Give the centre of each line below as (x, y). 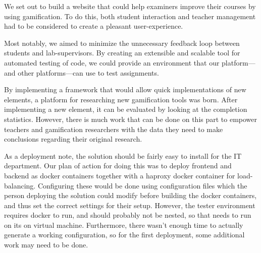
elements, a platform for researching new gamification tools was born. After (121, 99)
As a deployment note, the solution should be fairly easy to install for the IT (123, 155)
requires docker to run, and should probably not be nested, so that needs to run (128, 215)
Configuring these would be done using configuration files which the (142, 185)
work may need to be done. (46, 245)
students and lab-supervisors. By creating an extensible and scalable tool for (122, 53)
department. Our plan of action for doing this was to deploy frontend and (118, 166)
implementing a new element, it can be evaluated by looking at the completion (126, 109)
